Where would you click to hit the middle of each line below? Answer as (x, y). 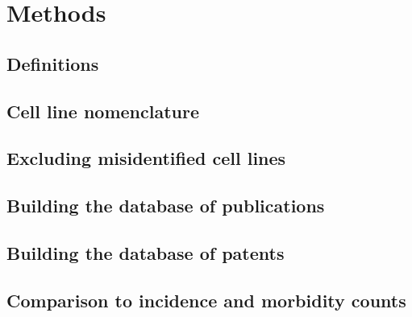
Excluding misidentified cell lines (146, 158)
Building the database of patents (146, 252)
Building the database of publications (166, 206)
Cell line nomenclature (103, 111)
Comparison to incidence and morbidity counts (206, 300)
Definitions (53, 63)
